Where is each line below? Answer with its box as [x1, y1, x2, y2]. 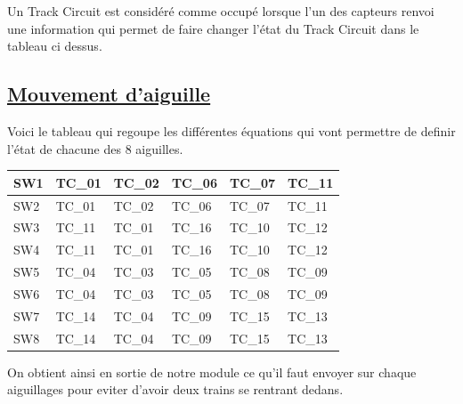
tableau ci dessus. [7, 36, 102, 55]
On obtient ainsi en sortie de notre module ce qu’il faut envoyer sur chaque [7, 362, 417, 381]
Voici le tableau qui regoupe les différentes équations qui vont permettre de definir [7, 121, 456, 140]
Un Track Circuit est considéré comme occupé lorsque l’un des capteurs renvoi [7, 2, 435, 20]
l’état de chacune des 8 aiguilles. [7, 139, 183, 158]
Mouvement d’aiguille [7, 80, 211, 108]
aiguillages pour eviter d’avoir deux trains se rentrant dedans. [7, 380, 344, 399]
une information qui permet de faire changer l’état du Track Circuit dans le [7, 19, 419, 37]
